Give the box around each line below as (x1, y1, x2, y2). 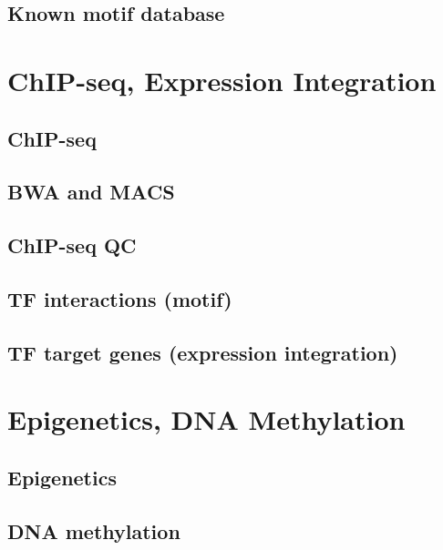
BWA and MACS (7, 178, 175, 206)
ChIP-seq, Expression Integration (7, 61, 437, 98)
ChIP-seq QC (7, 231, 137, 260)
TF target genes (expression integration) (7, 338, 398, 366)
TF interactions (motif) (7, 284, 232, 312)
